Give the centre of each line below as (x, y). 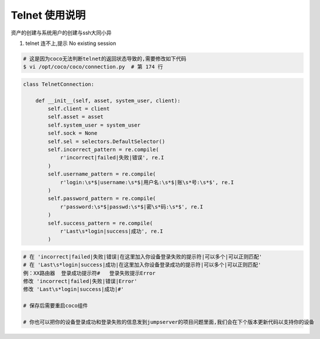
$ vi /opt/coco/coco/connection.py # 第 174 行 (93, 67)
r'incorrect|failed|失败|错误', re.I (112, 158)
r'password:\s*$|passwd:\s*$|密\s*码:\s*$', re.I (132, 207)
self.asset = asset (75, 117)
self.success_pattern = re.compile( (100, 223)
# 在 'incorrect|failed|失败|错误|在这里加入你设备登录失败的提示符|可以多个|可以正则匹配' (143, 256)
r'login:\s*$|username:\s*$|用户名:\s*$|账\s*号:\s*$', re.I (147, 182)
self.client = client (79, 109)
